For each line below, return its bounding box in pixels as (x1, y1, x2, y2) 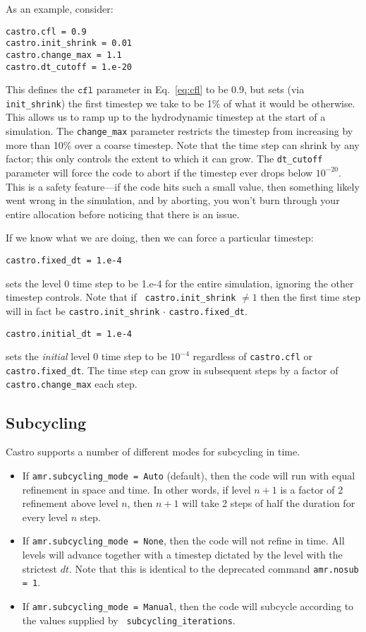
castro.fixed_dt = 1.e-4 (6, 255, 122, 266)
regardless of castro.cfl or (193, 349, 312, 364)
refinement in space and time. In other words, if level (22, 482, 251, 496)
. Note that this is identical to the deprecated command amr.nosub (69, 561, 359, 576)
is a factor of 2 (280, 482, 343, 496)
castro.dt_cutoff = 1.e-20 (6, 61, 132, 72)
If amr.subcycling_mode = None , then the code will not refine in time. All (22, 533, 345, 548)
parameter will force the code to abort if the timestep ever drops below (6, 165, 313, 179)
